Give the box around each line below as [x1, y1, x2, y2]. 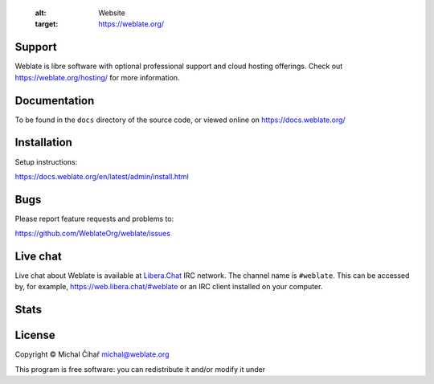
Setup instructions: [14, 157, 78, 166]
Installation [14, 136, 72, 149]
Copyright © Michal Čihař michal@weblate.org [14, 349, 170, 359]
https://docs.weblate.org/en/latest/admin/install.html [14, 171, 189, 181]
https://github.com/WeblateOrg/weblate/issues [14, 229, 170, 239]
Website [98, 8, 126, 18]
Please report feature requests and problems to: [14, 214, 174, 223]
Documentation [14, 93, 95, 108]
